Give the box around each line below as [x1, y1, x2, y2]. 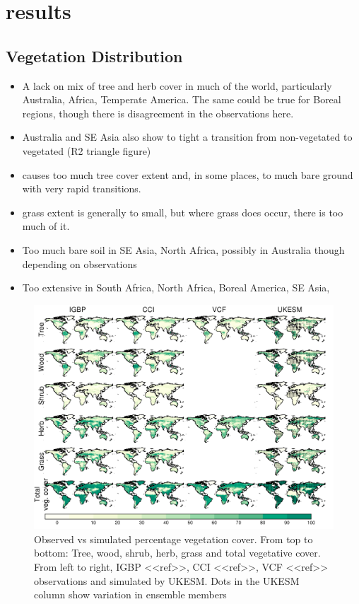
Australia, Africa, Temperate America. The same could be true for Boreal [22, 92, 341, 107]
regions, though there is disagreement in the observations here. [22, 105, 294, 120]
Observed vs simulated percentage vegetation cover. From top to [34, 531, 313, 546]
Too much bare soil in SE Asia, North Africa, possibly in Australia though [22, 242, 345, 257]
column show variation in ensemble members [34, 587, 227, 602]
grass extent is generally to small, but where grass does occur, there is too [22, 204, 343, 219]
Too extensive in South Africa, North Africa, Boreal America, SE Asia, [22, 280, 330, 295]
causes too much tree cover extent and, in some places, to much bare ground [22, 167, 353, 182]
